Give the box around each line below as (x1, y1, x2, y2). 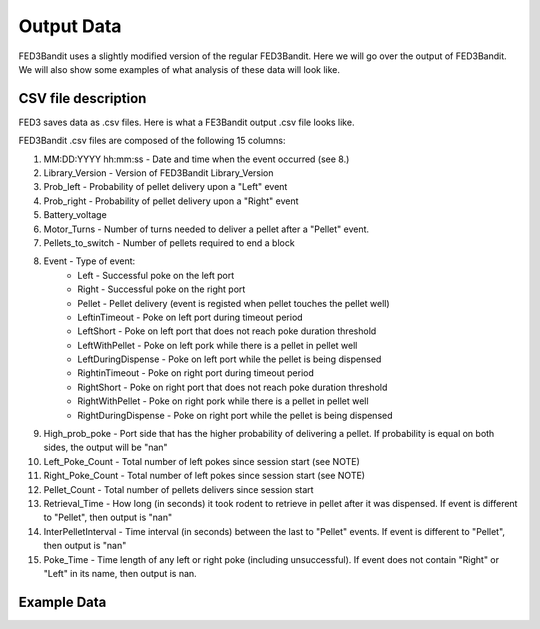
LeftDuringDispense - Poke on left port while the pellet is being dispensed (77, 353, 382, 365)
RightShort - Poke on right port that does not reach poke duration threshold (77, 381, 388, 393)
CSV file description (18, 90, 147, 107)
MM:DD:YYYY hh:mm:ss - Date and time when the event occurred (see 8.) (43, 153, 350, 165)
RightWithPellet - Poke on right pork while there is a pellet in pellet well (77, 395, 369, 407)
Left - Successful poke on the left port (77, 269, 235, 281)
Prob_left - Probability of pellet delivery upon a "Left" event (43, 181, 288, 193)
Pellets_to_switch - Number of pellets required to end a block (43, 236, 295, 249)
